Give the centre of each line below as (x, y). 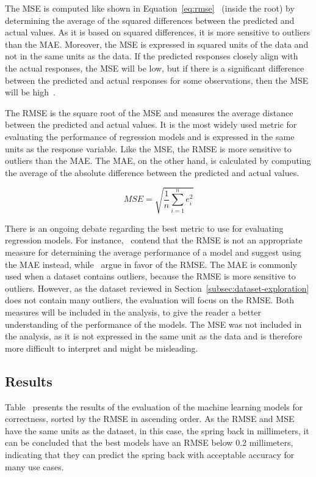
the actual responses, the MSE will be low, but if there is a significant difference (155, 68)
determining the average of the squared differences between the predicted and (150, 20)
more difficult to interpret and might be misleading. (102, 348)
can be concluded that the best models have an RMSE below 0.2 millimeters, (149, 442)
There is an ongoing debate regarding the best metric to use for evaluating (144, 228)
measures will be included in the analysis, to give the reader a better (133, 312)
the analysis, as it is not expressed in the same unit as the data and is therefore (154, 336)
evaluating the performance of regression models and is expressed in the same (150, 136)
